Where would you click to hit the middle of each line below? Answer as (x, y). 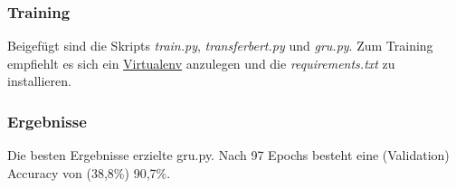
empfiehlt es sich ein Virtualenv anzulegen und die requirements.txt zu (201, 63)
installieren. (39, 81)
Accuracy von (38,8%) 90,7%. (89, 172)
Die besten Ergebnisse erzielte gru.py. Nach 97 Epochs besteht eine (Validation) (228, 155)
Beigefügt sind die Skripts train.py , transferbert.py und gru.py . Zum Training (220, 46)
